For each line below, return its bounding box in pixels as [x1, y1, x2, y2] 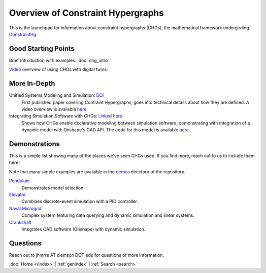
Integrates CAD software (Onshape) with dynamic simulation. [21, 226, 146, 232]
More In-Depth [9, 79, 55, 88]
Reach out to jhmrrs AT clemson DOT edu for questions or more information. [9, 252, 164, 258]
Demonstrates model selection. [21, 185, 85, 191]
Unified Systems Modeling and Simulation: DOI [9, 92, 104, 98]
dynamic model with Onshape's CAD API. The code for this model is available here [21, 127, 189, 133]
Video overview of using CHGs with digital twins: [9, 67, 108, 73]
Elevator [9, 192, 26, 197]
